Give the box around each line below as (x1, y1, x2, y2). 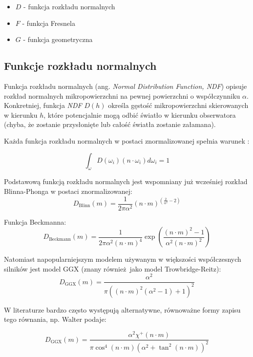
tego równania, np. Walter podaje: (4, 314, 106, 324)
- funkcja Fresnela (22, 18, 75, 28)
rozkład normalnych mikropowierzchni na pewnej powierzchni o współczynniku (4, 90, 240, 101)
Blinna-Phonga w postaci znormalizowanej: (4, 186, 133, 196)
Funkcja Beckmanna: (4, 216, 66, 227)
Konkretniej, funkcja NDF (4, 100, 82, 110)
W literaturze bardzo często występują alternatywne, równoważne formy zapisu (4, 304, 241, 315)
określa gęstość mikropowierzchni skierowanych (108, 100, 249, 110)
